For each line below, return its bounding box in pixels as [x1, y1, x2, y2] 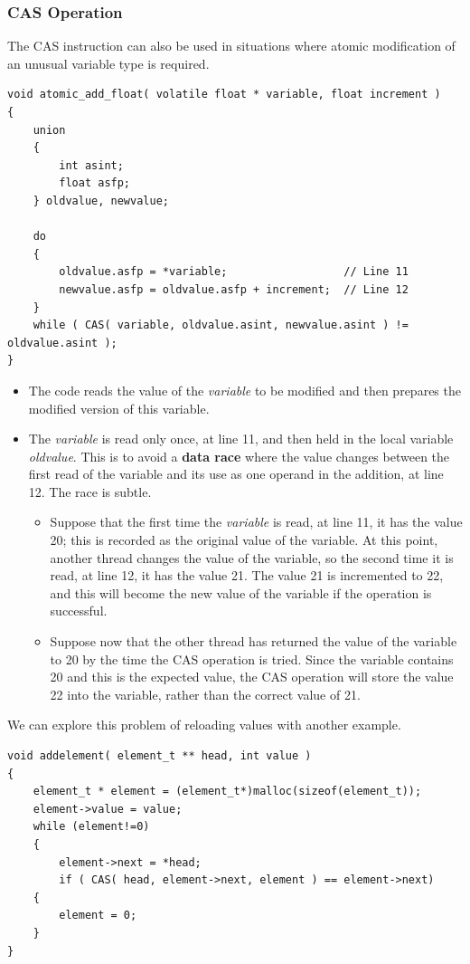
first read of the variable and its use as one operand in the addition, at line [28, 464, 444, 483]
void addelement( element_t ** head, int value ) [7, 749, 312, 762]
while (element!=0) [33, 820, 150, 834]
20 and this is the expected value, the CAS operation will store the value [50, 667, 454, 686]
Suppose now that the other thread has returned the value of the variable [50, 632, 457, 651]
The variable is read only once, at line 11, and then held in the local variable [28, 429, 454, 448]
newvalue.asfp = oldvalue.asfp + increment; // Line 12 [59, 282, 409, 296]
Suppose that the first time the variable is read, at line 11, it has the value [50, 512, 463, 531]
